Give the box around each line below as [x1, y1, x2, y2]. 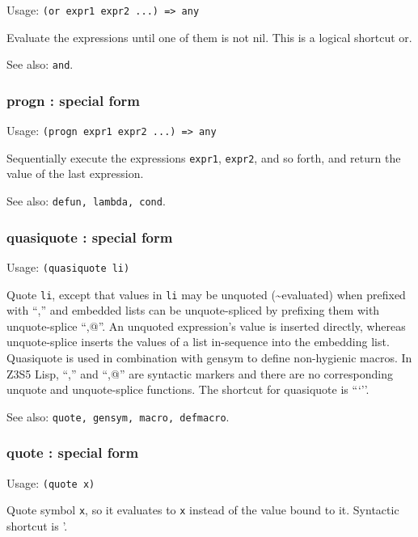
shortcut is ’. [6, 517, 68, 534]
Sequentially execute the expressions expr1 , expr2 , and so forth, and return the [6, 149, 401, 166]
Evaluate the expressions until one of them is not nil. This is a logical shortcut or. [6, 28, 412, 45]
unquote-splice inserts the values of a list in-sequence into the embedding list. [6, 333, 390, 350]
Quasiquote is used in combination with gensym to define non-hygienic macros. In [6, 349, 412, 366]
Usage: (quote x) [6, 474, 95, 491]
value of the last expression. [6, 165, 144, 182]
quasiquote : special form [6, 226, 173, 247]
